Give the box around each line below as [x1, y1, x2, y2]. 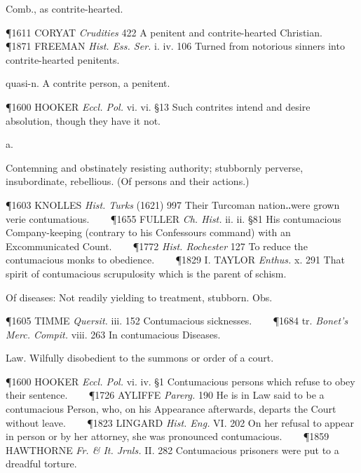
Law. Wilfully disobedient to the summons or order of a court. [6, 350, 274, 365]
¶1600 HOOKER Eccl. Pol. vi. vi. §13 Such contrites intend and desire [6, 99, 311, 114]
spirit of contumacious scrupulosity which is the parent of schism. [6, 266, 287, 280]
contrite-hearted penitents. [6, 52, 120, 67]
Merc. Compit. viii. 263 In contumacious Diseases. [6, 327, 221, 341]
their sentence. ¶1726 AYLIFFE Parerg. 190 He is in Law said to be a [6, 388, 325, 402]
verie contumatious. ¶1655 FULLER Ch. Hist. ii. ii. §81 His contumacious [6, 211, 341, 226]
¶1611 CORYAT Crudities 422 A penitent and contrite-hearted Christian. [6, 25, 322, 39]
